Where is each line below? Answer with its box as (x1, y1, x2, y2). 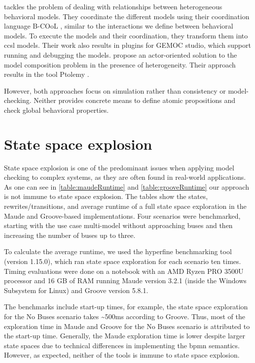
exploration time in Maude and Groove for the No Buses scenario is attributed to (4, 321, 250, 331)
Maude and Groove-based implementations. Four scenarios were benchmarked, (4, 210, 241, 221)
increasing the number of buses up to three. (4, 230, 136, 240)
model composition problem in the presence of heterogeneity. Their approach (4, 59, 236, 69)
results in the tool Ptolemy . (4, 69, 89, 79)
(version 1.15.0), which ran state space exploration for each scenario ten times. (4, 256, 241, 266)
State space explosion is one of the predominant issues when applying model (4, 162, 234, 172)
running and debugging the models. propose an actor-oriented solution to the (4, 49, 237, 60)
